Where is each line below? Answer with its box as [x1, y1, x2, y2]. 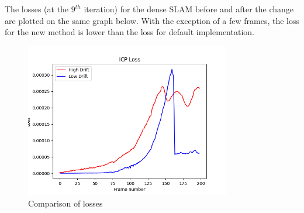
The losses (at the [5, 3, 69, 15]
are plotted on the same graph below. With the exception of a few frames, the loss [5, 14, 299, 26]
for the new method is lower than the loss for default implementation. [5, 26, 254, 38]
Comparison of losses [28, 197, 103, 209]
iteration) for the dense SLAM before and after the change [84, 3, 294, 15]
